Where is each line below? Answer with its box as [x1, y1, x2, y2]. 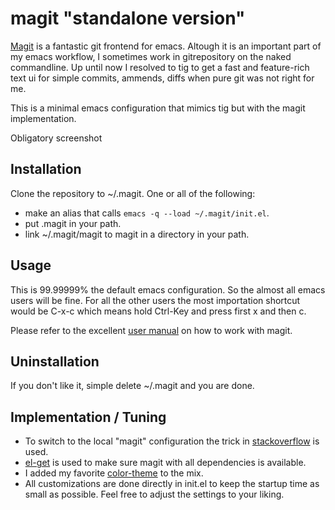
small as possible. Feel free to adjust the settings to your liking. [24, 488, 285, 501]
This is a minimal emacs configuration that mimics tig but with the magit [10, 102, 306, 114]
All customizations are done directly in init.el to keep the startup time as [24, 478, 320, 490]
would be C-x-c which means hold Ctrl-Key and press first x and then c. [10, 305, 307, 317]
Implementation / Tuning [10, 408, 167, 426]
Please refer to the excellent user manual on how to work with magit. [10, 324, 293, 336]
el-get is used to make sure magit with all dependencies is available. [24, 457, 307, 469]
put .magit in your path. [24, 217, 122, 229]
